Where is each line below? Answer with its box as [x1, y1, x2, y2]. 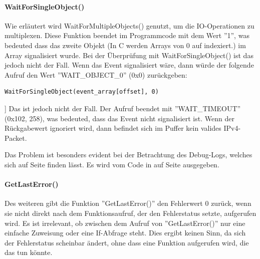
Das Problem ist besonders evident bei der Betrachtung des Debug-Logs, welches [5, 149, 252, 160]
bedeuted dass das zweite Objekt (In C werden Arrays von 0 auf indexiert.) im [5, 40, 246, 50]
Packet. [5, 132, 27, 143]
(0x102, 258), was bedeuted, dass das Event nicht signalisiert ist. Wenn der [5, 113, 234, 123]
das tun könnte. [5, 247, 53, 257]
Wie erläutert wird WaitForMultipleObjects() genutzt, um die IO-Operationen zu [5, 20, 254, 31]
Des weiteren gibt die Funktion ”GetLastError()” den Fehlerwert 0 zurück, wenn [5, 198, 251, 208]
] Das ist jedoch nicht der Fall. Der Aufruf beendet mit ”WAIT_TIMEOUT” [5, 103, 241, 113]
